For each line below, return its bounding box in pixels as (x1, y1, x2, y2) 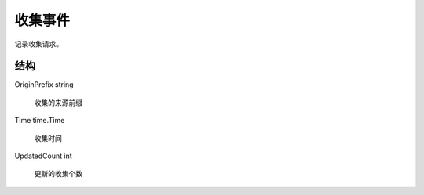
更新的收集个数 (34, 169, 82, 179)
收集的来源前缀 (34, 98, 82, 107)
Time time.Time (14, 116, 65, 125)
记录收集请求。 (14, 39, 63, 49)
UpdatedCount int (14, 151, 72, 161)
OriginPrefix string (14, 80, 74, 89)
